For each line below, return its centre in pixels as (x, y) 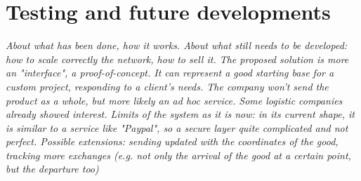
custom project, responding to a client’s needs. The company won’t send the (167, 86)
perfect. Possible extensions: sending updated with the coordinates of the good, (172, 141)
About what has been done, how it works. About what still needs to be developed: (177, 45)
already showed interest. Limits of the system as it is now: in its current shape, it (180, 114)
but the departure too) (52, 169)
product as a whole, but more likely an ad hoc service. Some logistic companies (174, 100)
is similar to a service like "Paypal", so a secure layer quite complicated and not (177, 127)
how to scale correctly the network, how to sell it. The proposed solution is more (177, 59)
